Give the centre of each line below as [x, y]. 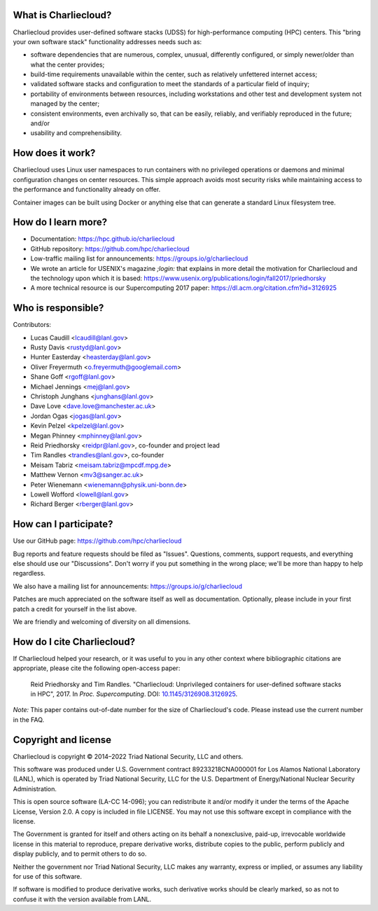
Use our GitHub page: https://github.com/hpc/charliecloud [97, 541]
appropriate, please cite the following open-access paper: [97, 668]
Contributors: [32, 325]
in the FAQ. [29, 719]
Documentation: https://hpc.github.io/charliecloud [103, 239]
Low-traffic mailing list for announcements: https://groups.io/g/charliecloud [139, 258]
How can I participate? [63, 524]
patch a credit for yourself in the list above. [75, 609]
